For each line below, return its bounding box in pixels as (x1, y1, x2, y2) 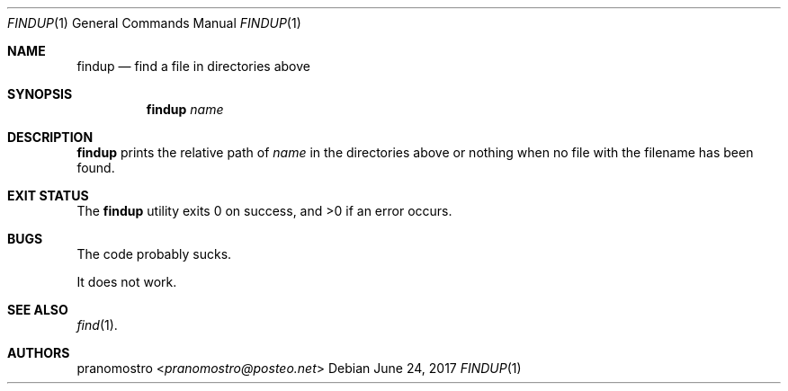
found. (76, 160, 115, 175)
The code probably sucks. (76, 246, 232, 262)
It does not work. (76, 274, 177, 289)
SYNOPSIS (7, 86, 73, 102)
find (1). (76, 317, 118, 333)
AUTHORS (7, 345, 70, 360)
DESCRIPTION (7, 129, 94, 145)
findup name (146, 102, 224, 117)
